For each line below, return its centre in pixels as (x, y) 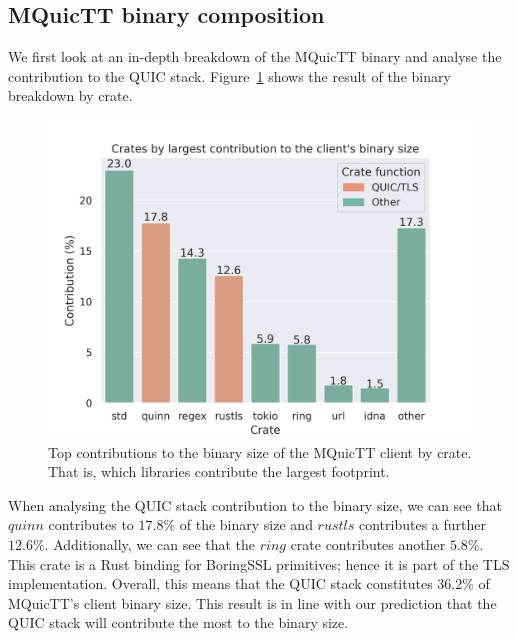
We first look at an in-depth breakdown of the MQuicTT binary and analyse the (255, 56)
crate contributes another (368, 543)
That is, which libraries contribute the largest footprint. (219, 471)
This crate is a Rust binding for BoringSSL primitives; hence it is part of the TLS (259, 563)
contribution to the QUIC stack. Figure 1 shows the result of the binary (229, 75)
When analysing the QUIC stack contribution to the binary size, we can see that (255, 504)
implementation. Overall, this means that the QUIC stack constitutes (220, 583)
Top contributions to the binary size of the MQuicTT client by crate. (260, 451)
